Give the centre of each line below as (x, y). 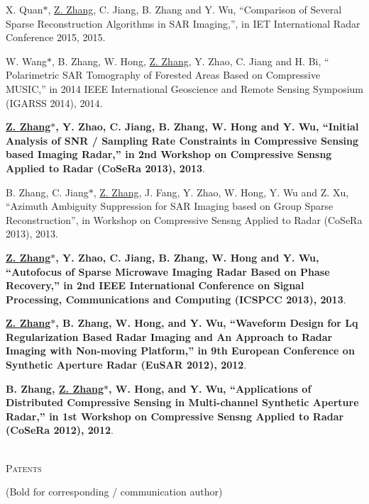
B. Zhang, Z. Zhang (55, 388)
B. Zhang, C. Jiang (47, 192)
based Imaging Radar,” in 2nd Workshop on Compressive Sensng (169, 154)
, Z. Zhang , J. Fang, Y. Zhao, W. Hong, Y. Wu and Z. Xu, (221, 192)
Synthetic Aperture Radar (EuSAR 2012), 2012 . (126, 365)
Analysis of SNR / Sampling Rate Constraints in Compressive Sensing (182, 140)
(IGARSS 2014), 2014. (54, 102)
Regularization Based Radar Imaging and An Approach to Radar (169, 336)
